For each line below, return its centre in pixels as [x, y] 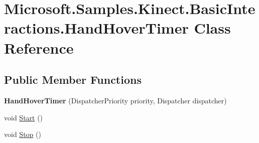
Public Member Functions [73, 80]
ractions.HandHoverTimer [96, 28]
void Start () [24, 117]
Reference [39, 47]
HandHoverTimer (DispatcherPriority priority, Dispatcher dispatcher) [115, 100]
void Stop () [23, 134]
